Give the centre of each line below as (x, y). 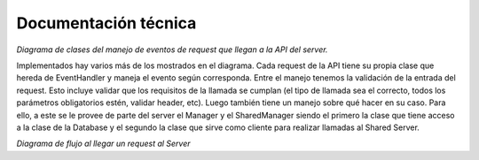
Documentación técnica (106, 23)
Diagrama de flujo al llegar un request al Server (103, 144)
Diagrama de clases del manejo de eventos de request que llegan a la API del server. (172, 50)
